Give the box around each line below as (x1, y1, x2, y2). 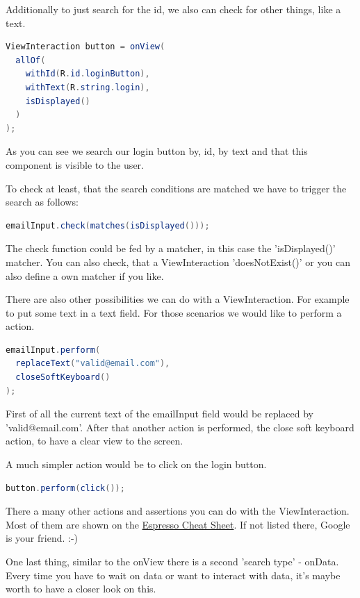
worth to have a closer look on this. (6, 581, 156, 596)
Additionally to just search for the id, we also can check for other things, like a (6, 2, 341, 16)
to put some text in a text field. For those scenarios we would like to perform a (6, 305, 342, 319)
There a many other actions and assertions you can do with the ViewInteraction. (6, 504, 350, 518)
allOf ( (15, 55, 46, 65)
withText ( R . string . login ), (25, 82, 150, 92)
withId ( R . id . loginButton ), (25, 69, 150, 79)
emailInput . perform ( (6, 344, 101, 355)
